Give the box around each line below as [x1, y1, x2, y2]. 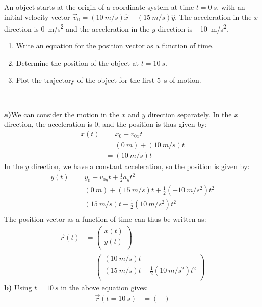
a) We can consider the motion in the [4, 108, 119, 119]
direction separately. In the [147, 108, 232, 119]
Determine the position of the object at [16, 58, 139, 68]
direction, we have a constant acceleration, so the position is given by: [31, 161, 250, 172]
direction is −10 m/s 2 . [158, 22, 228, 34]
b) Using [4, 282, 32, 293]
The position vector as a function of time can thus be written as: [4, 214, 206, 225]
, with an [217, 2, 245, 12]
